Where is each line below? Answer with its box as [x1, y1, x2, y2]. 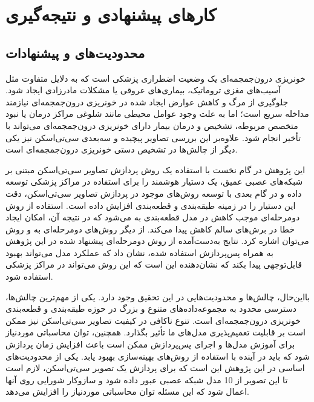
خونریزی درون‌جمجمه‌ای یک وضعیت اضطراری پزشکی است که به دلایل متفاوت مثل [5, 71, 306, 84]
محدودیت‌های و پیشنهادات [5, 43, 145, 62]
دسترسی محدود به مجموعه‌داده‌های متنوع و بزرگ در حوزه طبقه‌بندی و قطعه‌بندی [5, 302, 297, 315]
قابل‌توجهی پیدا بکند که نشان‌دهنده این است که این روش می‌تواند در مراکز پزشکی [5, 258, 302, 271]
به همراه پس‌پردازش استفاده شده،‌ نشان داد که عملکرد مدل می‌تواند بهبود [5, 246, 273, 259]
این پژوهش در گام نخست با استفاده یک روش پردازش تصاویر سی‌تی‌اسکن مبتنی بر [5, 163, 306, 176]
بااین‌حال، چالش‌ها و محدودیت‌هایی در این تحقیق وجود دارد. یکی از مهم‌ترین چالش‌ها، [5, 290, 310, 303]
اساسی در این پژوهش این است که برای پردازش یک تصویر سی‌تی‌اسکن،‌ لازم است [5, 361, 305, 374]
